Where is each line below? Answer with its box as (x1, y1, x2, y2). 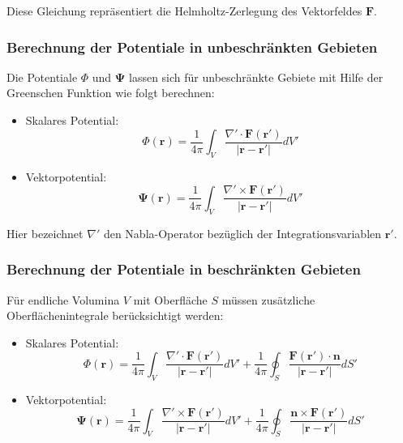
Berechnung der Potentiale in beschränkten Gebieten (6, 259, 361, 279)
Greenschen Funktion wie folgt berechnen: (6, 84, 215, 101)
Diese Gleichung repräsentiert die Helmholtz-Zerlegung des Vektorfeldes (6, 2, 362, 19)
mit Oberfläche (133, 291, 208, 308)
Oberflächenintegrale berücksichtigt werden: (6, 307, 224, 324)
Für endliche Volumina (6, 291, 120, 308)
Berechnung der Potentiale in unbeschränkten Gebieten (6, 36, 378, 57)
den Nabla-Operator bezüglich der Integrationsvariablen (103, 224, 382, 241)
